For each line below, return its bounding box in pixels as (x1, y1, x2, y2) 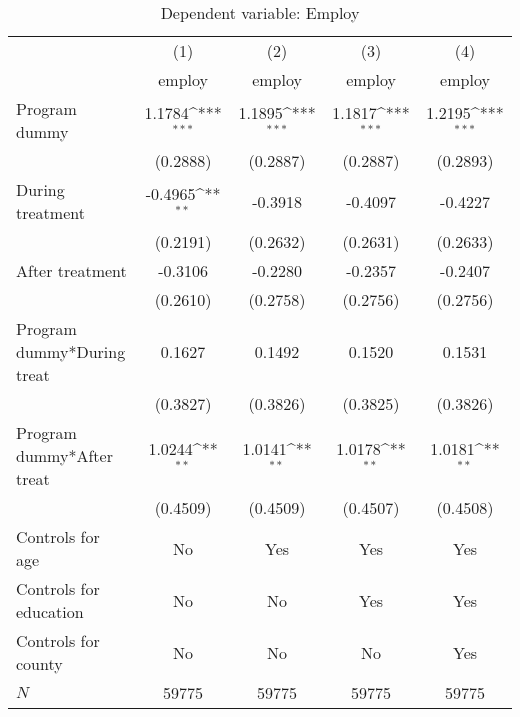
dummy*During (16, 340, 126, 363)
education (16, 600, 84, 623)
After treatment (16, 259, 127, 282)
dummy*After (16, 444, 113, 467)
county (16, 652, 63, 675)
